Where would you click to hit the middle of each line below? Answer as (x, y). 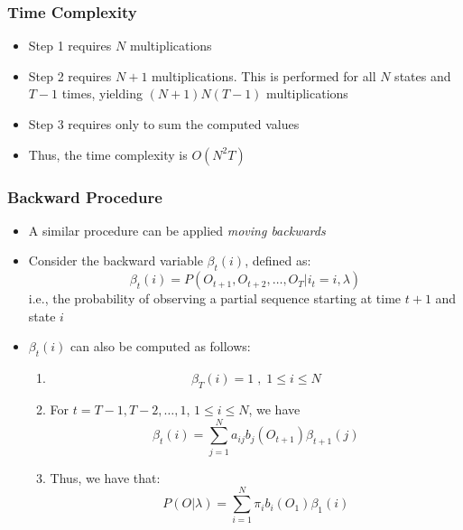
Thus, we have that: (105, 477)
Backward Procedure (85, 196)
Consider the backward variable (116, 260)
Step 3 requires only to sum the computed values (164, 124)
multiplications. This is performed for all (264, 75)
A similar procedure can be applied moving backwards (177, 230)
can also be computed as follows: (161, 346)
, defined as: (278, 260)
